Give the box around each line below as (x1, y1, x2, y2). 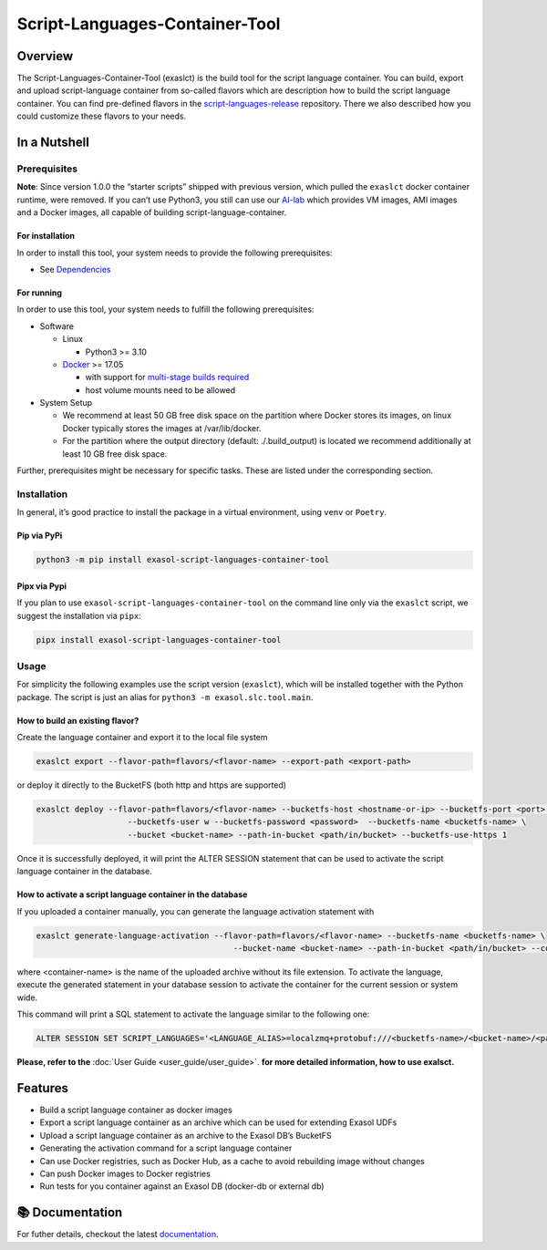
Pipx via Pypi (16, 580, 67, 592)
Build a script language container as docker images (39, 1104, 232, 1115)
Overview (16, 48, 74, 64)
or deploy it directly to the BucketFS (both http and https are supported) (16, 780, 287, 790)
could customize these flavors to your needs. (16, 110, 187, 122)
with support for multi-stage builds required (85, 372, 250, 383)
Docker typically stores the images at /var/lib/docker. (62, 422, 262, 433)
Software (39, 320, 75, 332)
